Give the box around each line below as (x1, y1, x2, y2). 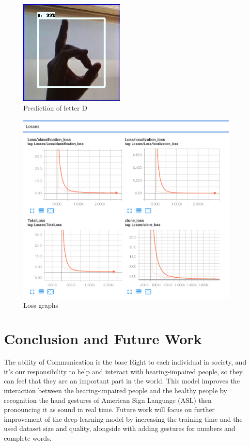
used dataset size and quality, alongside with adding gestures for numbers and (4, 423, 235, 433)
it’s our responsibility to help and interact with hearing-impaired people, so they (4, 366, 243, 376)
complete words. (4, 432, 52, 443)
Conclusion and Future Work (4, 329, 202, 349)
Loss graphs (23, 300, 59, 310)
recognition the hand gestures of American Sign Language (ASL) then (4, 395, 212, 405)
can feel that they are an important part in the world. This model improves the (4, 376, 240, 386)
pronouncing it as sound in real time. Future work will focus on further (4, 404, 215, 414)
